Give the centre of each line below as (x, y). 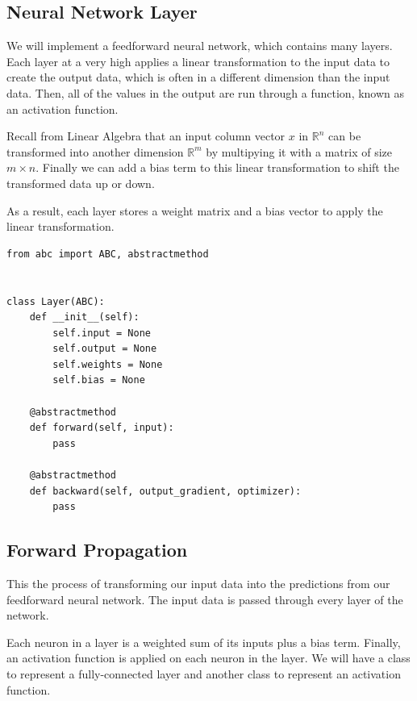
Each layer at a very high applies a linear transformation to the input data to (198, 61)
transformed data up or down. (81, 183)
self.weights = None (108, 364)
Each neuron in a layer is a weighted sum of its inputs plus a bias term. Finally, (204, 642)
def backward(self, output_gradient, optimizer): (165, 491)
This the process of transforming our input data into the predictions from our (198, 584)
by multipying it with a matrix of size (299, 151)
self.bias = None (99, 380)
